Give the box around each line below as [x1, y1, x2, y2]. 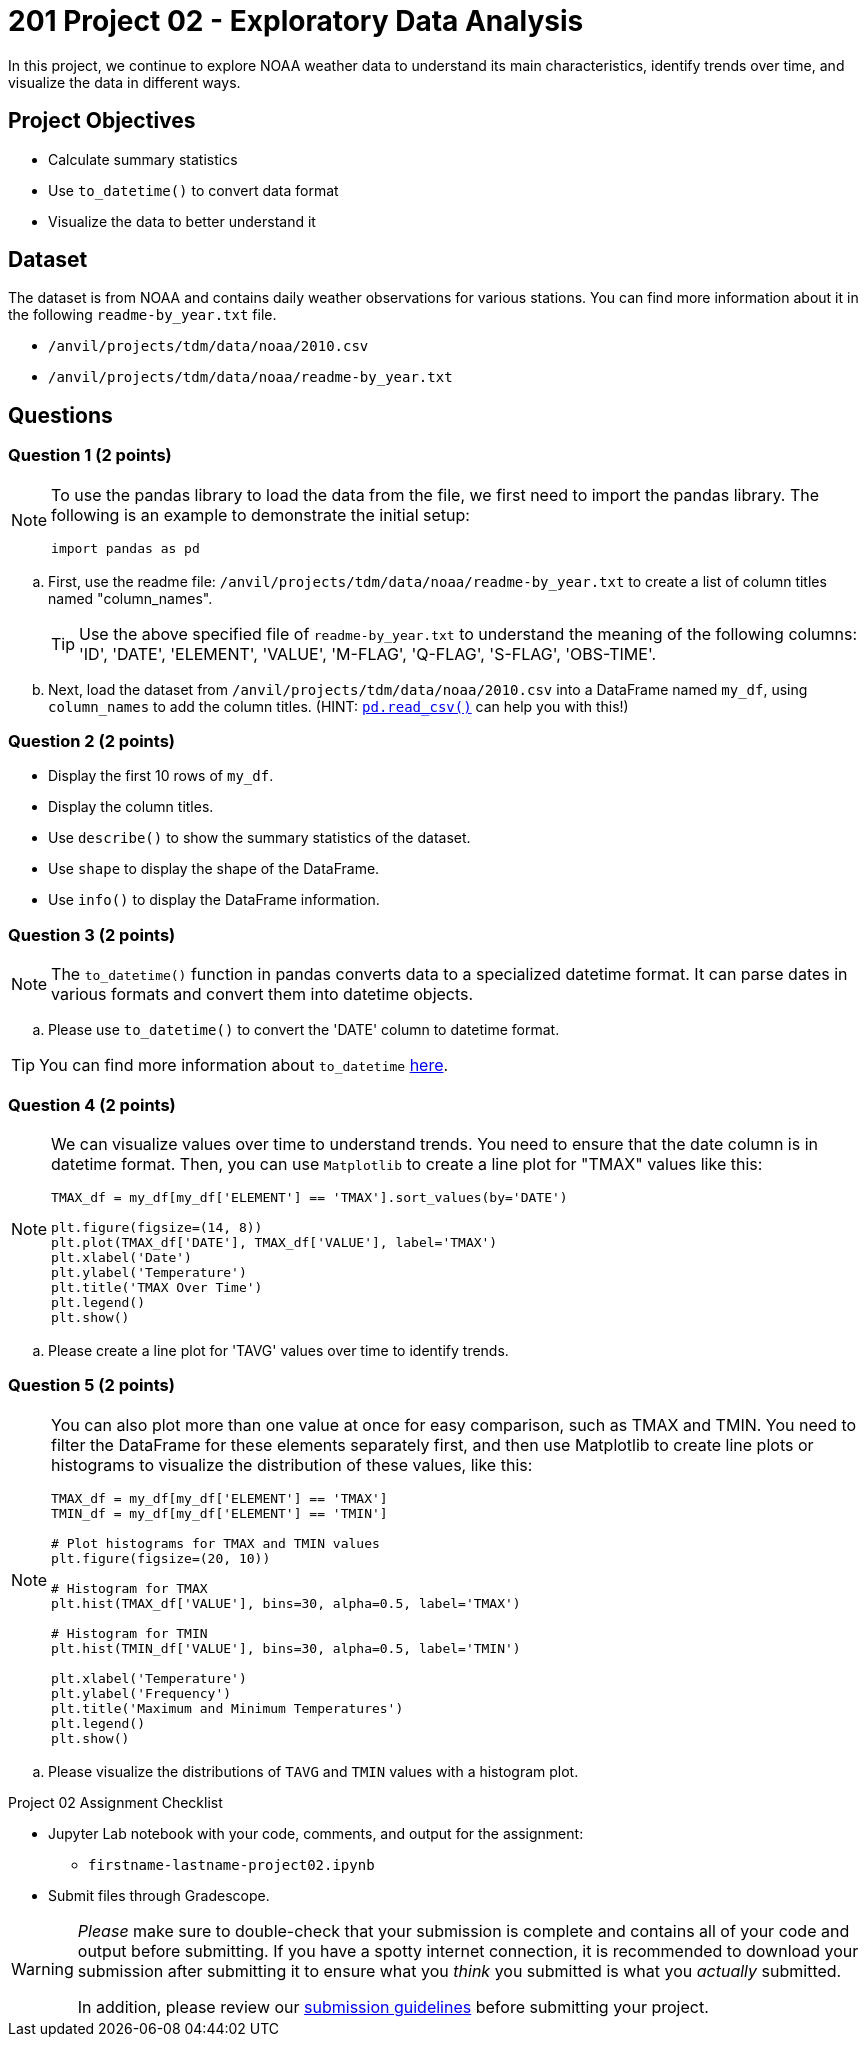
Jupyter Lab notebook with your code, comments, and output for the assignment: [48, 1824, 584, 1842]
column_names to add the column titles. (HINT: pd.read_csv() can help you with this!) [48, 697, 629, 715]
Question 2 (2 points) [8, 731, 176, 752]
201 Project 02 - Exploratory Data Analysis [8, 4, 584, 38]
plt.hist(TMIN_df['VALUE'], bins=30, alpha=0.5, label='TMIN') [51, 1640, 521, 1656]
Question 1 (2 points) [8, 445, 172, 466]
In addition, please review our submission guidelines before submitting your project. [77, 1996, 709, 2017]
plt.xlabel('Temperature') [51, 1670, 247, 1686]
